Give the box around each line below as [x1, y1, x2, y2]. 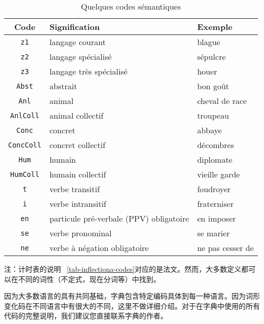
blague [197, 36, 220, 48]
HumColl [10, 170, 40, 178]
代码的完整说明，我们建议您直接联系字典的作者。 [4, 310, 168, 321]
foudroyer [197, 183, 231, 195]
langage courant [49, 36, 106, 48]
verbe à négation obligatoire [49, 242, 149, 254]
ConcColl [8, 140, 42, 149]
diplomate [197, 154, 233, 165]
